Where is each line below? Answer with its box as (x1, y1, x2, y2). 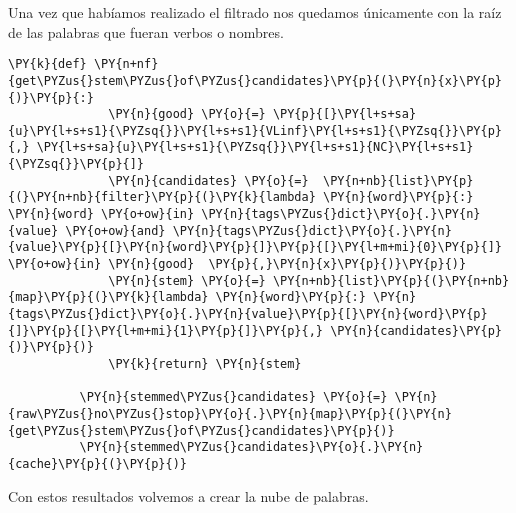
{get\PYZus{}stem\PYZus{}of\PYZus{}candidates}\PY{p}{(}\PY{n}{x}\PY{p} (8, 73, 502, 88)
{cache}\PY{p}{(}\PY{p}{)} (8, 456, 187, 471)
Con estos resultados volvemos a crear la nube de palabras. (8, 485, 369, 506)
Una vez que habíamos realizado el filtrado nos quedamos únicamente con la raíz (8, 2, 502, 22)
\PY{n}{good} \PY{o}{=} (108, 107, 266, 122)
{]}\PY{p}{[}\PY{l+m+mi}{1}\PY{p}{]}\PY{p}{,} (8, 323, 323, 338)
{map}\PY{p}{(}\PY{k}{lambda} (8, 290, 209, 305)
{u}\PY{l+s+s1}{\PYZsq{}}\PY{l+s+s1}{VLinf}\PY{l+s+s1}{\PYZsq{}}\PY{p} (8, 123, 502, 138)
